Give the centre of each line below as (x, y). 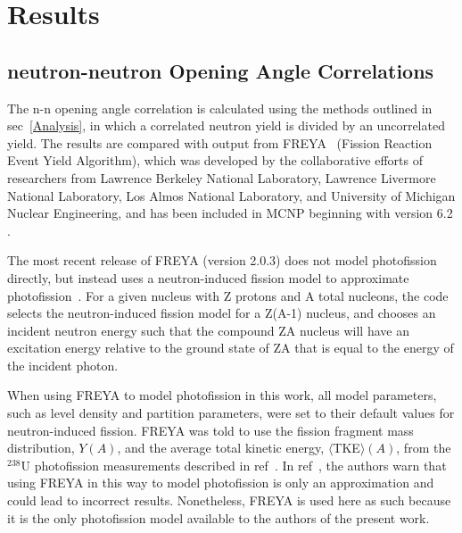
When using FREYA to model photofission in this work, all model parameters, (222, 395)
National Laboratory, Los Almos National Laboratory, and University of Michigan (231, 195)
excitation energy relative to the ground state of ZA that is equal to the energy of (231, 348)
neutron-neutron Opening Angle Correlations (221, 70)
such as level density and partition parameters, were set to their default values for (231, 413)
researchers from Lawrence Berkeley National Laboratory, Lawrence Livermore (222, 177)
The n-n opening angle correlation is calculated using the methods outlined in (220, 108)
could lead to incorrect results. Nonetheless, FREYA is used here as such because (229, 500)
